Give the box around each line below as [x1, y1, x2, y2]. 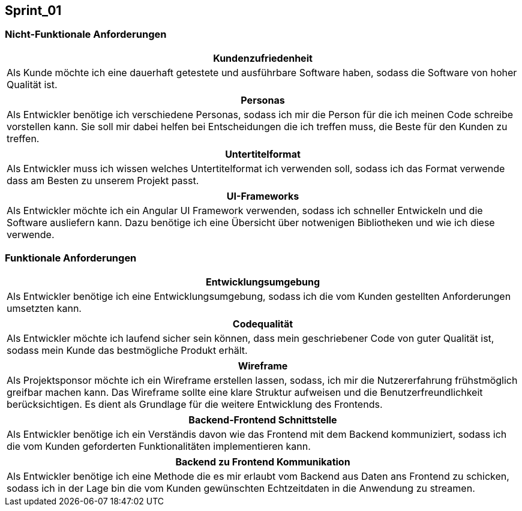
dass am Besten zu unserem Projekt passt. [7, 174, 199, 187]
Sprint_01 [5, 3, 62, 18]
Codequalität [232, 317, 293, 330]
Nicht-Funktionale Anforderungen [5, 28, 167, 41]
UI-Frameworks [226, 190, 299, 202]
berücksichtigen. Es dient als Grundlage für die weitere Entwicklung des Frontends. [7, 398, 383, 410]
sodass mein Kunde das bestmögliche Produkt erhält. [7, 344, 248, 356]
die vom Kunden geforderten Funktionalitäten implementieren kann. [7, 440, 311, 452]
